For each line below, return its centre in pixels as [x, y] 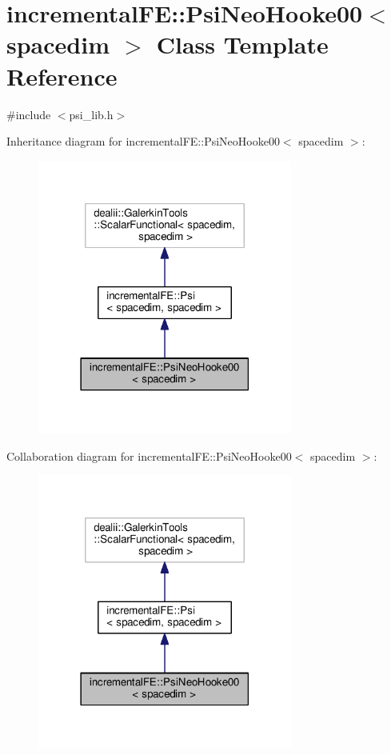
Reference [62, 76]
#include [29, 114]
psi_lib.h [91, 114]
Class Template [242, 44]
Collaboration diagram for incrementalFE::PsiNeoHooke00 [149, 455]
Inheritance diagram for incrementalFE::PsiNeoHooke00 [143, 141]
